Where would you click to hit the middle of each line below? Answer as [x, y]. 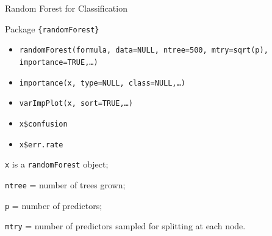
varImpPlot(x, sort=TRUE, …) [76, 104]
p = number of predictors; [54, 205]
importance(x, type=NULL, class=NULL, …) [102, 83]
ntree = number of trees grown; [65, 184]
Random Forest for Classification [66, 8]
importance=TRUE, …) [59, 62]
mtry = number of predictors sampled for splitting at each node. [125, 226]
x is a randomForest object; [57, 164]
